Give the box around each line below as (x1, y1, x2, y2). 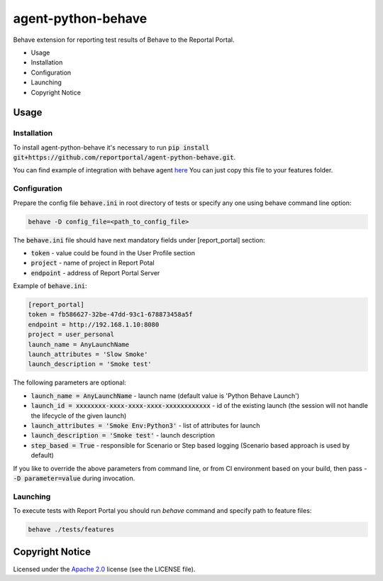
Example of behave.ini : (13, 282, 88, 290)
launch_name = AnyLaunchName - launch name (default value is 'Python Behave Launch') (30, 391, 299, 400)
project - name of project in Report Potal (30, 259, 155, 267)
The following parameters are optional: (13, 378, 127, 387)
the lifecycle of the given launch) (30, 411, 127, 420)
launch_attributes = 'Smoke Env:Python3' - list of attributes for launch (30, 421, 260, 429)
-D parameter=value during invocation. (13, 474, 135, 482)
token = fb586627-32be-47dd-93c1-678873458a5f (28, 311, 193, 319)
